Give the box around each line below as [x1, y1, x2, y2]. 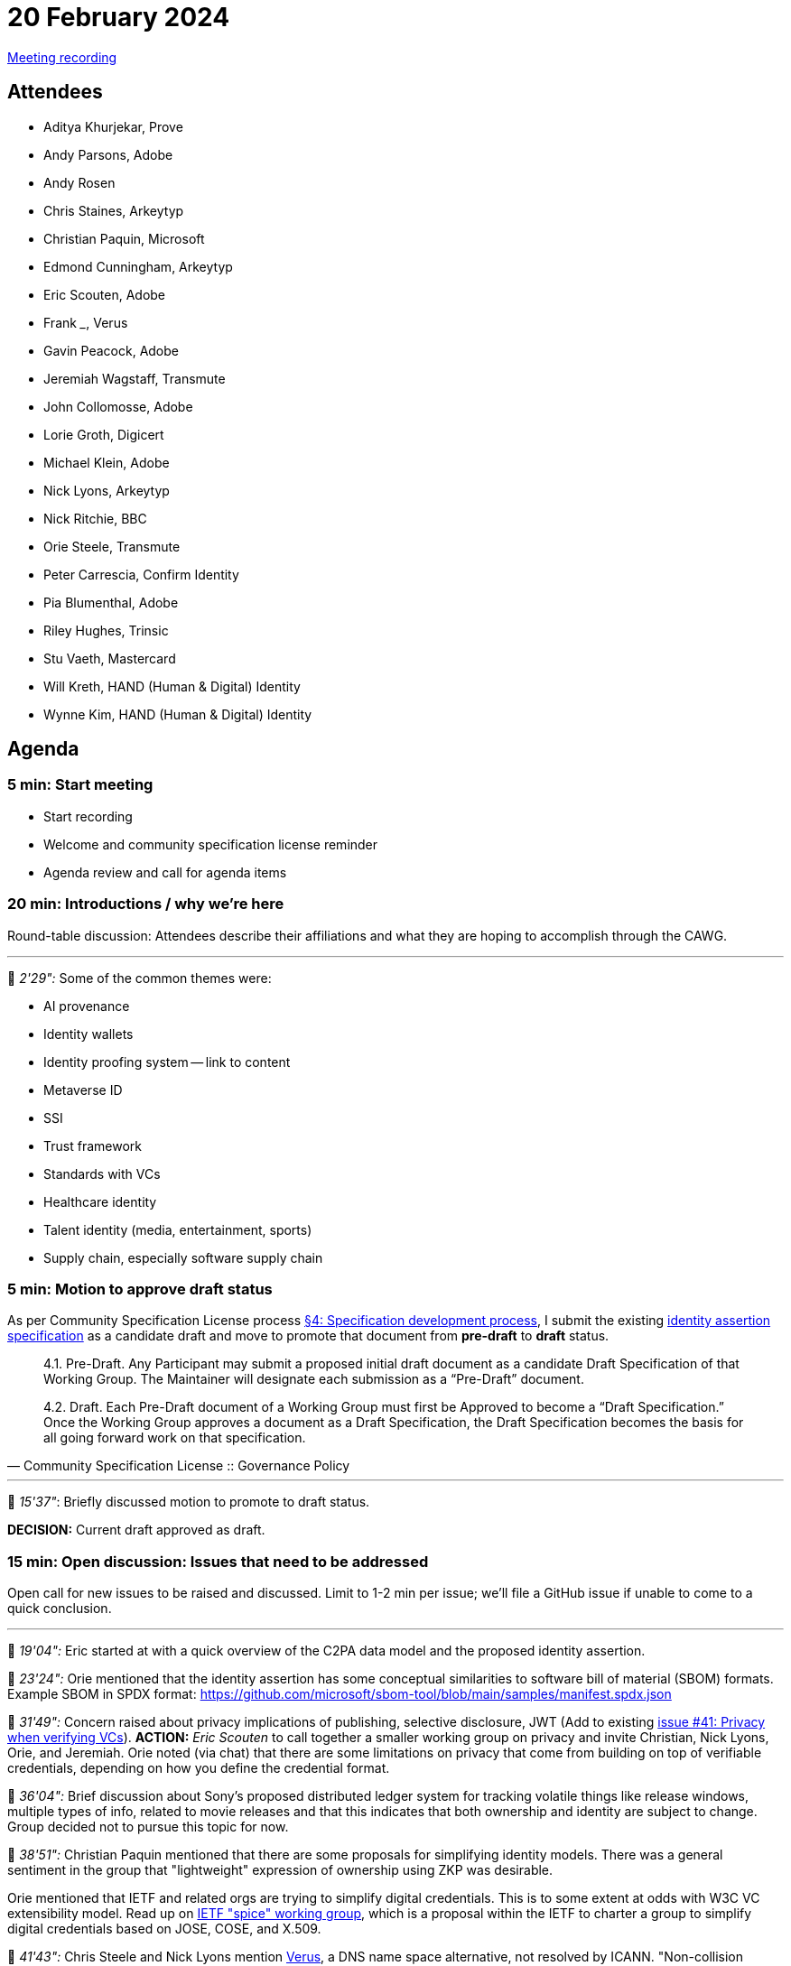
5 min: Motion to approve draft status [7, 1279, 273, 1298]
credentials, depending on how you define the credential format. [7, 1760, 390, 1776]
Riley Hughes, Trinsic [43, 622, 169, 638]
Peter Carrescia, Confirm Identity [43, 566, 239, 582]
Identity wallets [43, 1025, 134, 1042]
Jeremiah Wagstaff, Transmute [43, 370, 226, 386]
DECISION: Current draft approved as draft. [7, 1522, 265, 1538]
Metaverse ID [43, 1081, 123, 1098]
